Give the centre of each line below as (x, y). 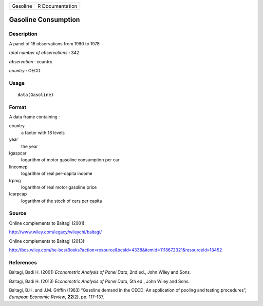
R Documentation (57, 6)
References (23, 262)
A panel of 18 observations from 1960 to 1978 (54, 43)
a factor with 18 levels (43, 133)
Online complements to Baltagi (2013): (47, 241)
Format (18, 107)
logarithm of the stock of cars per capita (62, 201)
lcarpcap (18, 194)
